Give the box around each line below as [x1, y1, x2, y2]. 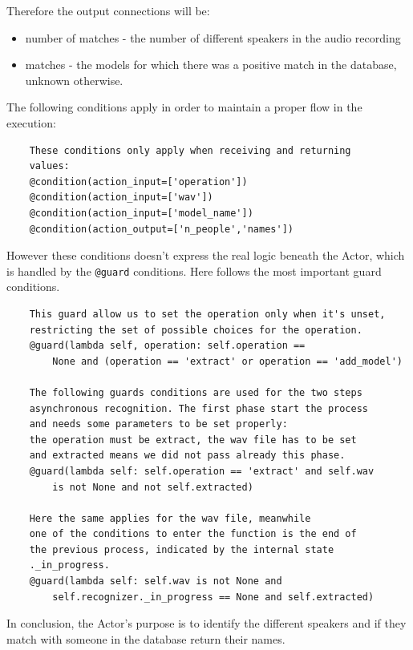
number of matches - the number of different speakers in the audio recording [25, 29, 401, 46]
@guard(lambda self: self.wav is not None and [29, 575, 282, 587]
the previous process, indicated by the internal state [29, 543, 334, 555]
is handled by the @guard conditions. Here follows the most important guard [6, 262, 382, 279]
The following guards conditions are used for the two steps [29, 386, 362, 398]
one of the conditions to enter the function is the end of [29, 528, 357, 540]
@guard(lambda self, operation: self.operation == [29, 340, 306, 352]
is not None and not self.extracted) [52, 481, 253, 493]
